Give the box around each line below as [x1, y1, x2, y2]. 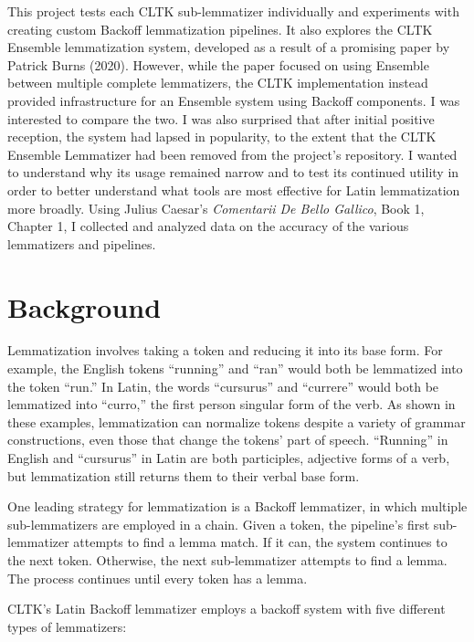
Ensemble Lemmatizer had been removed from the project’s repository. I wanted [7, 144, 458, 163]
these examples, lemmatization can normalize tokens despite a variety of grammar [7, 412, 466, 431]
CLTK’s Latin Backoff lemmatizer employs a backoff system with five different [7, 599, 446, 618]
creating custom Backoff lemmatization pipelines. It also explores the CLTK [7, 19, 433, 38]
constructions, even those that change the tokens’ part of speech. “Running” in [7, 430, 448, 449]
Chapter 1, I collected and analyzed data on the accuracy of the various [7, 216, 409, 236]
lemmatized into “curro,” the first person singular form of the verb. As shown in [7, 395, 456, 414]
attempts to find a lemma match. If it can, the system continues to [73, 532, 448, 552]
